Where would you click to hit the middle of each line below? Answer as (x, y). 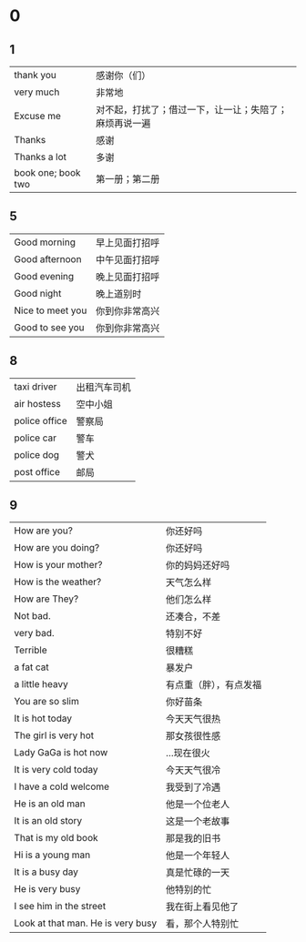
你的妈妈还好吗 (198, 565)
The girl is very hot (54, 735)
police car (36, 438)
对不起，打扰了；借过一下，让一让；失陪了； (191, 110)
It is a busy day (46, 872)
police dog (37, 454)
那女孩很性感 (193, 736)
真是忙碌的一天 (198, 873)
